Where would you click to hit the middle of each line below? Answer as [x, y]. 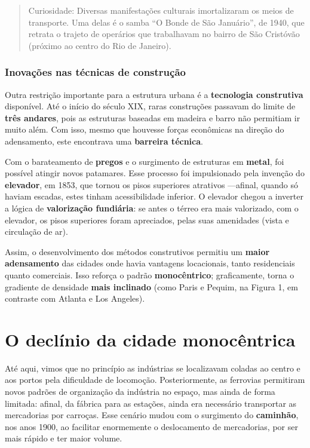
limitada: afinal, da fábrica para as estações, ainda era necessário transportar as [151, 403]
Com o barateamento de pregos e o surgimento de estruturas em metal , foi [145, 161]
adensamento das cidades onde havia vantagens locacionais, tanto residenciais [150, 263]
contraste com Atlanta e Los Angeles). [75, 298]
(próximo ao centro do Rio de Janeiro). [100, 45]
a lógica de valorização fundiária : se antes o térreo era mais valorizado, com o [152, 208]
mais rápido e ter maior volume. [64, 438]
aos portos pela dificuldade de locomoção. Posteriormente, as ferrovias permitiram [155, 380]
